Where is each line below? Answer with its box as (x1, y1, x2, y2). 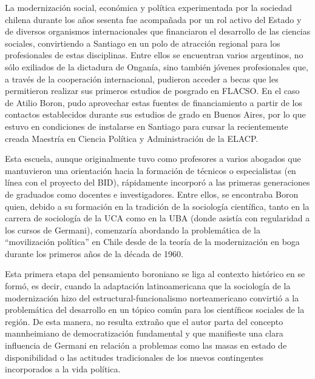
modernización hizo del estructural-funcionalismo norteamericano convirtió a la (5, 291, 299, 304)
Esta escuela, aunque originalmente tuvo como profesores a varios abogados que (5, 152, 301, 165)
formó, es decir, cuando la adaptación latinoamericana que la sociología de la (5, 280, 291, 292)
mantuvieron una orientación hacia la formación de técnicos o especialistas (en (5, 164, 296, 176)
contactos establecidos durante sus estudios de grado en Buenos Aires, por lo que (5, 108, 306, 121)
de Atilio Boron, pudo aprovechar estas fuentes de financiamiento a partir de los (5, 96, 302, 109)
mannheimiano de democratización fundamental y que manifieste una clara (5, 327, 283, 340)
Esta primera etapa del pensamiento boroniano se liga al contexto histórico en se (5, 267, 305, 280)
